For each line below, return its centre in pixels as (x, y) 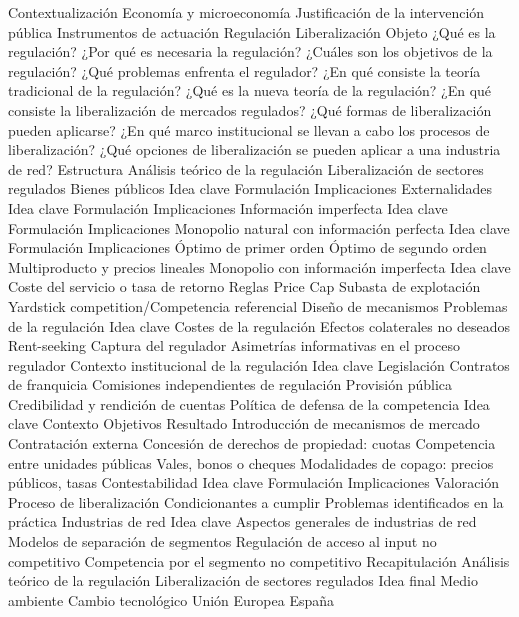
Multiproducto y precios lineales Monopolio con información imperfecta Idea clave (259, 266)
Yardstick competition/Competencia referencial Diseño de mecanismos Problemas (258, 305)
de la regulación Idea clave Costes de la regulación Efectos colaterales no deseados (259, 325)
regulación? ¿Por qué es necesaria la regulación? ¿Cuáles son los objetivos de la (250, 51)
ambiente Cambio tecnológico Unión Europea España (171, 599)
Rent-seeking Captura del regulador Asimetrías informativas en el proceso (234, 345)
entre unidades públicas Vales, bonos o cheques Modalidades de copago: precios (251, 462)
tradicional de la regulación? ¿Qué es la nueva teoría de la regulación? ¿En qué (250, 90)
